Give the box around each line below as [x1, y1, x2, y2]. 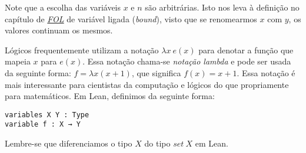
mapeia [5, 55, 31, 67]
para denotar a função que [198, 43, 294, 56]
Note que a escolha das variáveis [5, 1, 121, 13]
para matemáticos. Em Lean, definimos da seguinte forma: [5, 90, 215, 102]
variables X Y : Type [5, 110, 89, 119]
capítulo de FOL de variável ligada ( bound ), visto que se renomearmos [5, 12, 257, 25]
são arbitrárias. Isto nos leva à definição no [145, 1, 300, 13]
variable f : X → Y [5, 120, 81, 129]
